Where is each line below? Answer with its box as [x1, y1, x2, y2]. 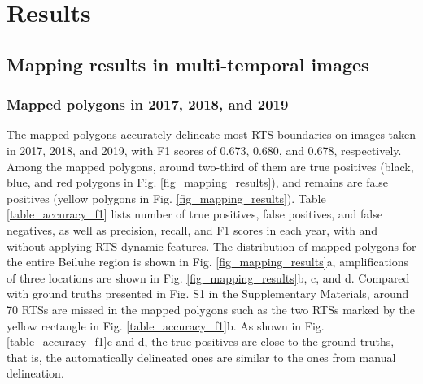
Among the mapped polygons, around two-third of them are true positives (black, [7, 157, 414, 175]
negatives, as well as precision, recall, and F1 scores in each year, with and [7, 221, 378, 238]
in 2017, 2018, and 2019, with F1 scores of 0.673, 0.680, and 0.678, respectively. [7, 141, 402, 158]
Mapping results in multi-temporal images [7, 51, 369, 76]
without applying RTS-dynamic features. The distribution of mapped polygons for [7, 237, 416, 254]
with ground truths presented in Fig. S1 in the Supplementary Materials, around [7, 285, 409, 302]
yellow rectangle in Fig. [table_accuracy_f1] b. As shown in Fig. [7, 317, 325, 334]
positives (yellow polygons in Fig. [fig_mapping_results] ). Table [7, 189, 326, 206]
